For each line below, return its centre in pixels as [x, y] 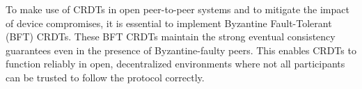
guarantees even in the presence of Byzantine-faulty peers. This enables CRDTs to [181, 50]
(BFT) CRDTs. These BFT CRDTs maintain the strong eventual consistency [171, 37]
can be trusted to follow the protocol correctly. [105, 77]
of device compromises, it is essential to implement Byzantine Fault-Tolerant [169, 23]
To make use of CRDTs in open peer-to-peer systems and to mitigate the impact [178, 9]
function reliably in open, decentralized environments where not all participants [175, 64]
